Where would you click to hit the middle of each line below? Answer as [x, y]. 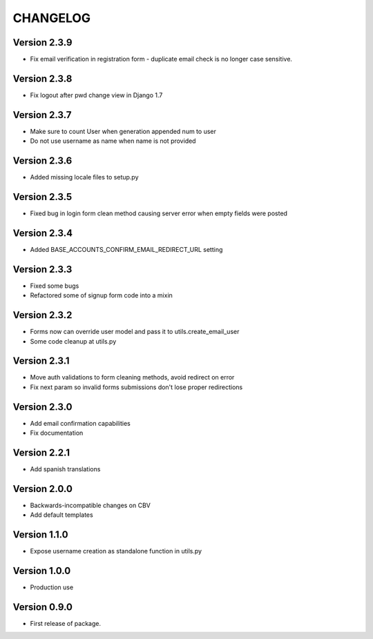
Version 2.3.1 [41, 361]
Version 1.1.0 [40, 535]
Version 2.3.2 [42, 315]
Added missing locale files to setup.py [84, 177]
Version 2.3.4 [42, 233]
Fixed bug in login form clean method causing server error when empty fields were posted [159, 213]
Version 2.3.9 [42, 42]
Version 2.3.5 [42, 197]
